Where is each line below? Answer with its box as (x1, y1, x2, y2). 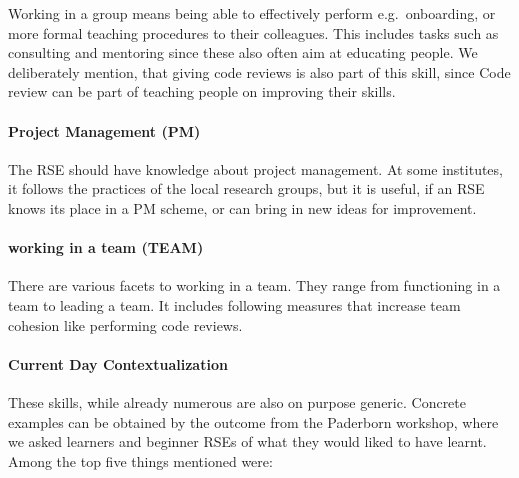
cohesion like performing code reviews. (8, 314, 243, 335)
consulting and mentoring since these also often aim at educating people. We (8, 42, 478, 63)
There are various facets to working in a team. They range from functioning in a (8, 275, 501, 296)
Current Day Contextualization (8, 353, 228, 374)
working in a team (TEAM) (8, 237, 204, 258)
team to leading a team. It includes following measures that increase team (8, 294, 461, 315)
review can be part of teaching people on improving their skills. (8, 81, 396, 102)
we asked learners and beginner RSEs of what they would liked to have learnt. (8, 431, 487, 452)
